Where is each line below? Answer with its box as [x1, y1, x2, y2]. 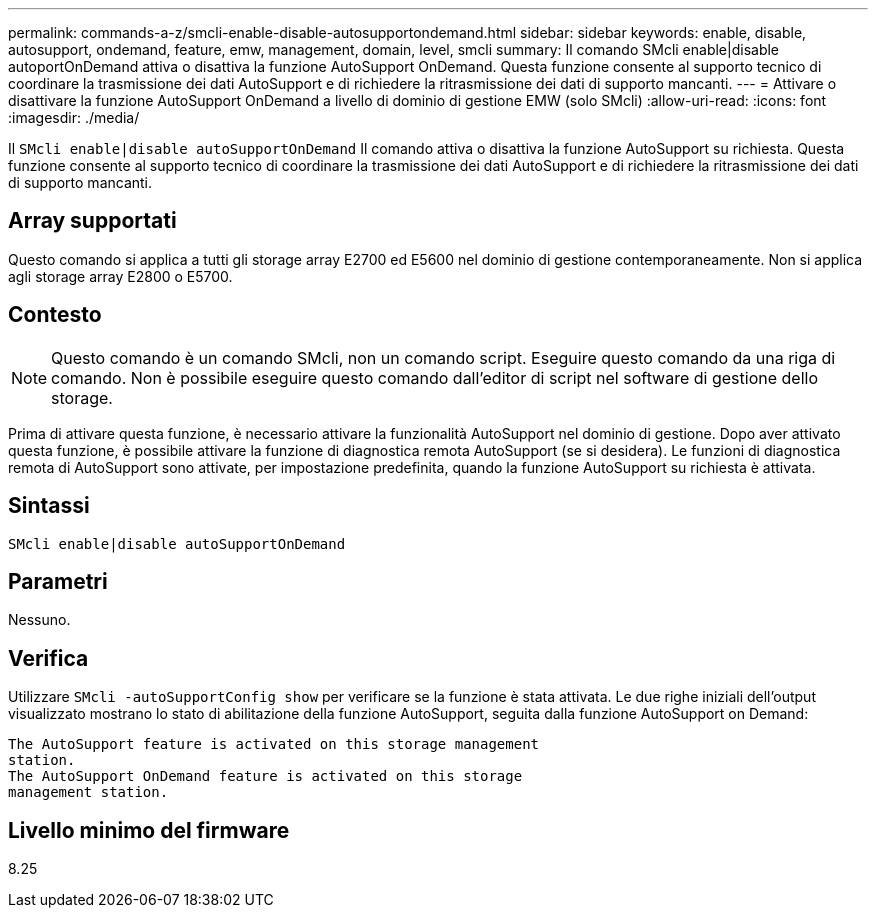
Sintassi [8, 493, 90, 519]
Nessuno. [8, 611, 71, 629]
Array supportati [8, 208, 177, 234]
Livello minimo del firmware [8, 817, 290, 843]
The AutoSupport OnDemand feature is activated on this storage [8, 768, 523, 785]
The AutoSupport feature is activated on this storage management [8, 736, 540, 753]
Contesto [8, 302, 102, 328]
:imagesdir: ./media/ [8, 109, 140, 126]
